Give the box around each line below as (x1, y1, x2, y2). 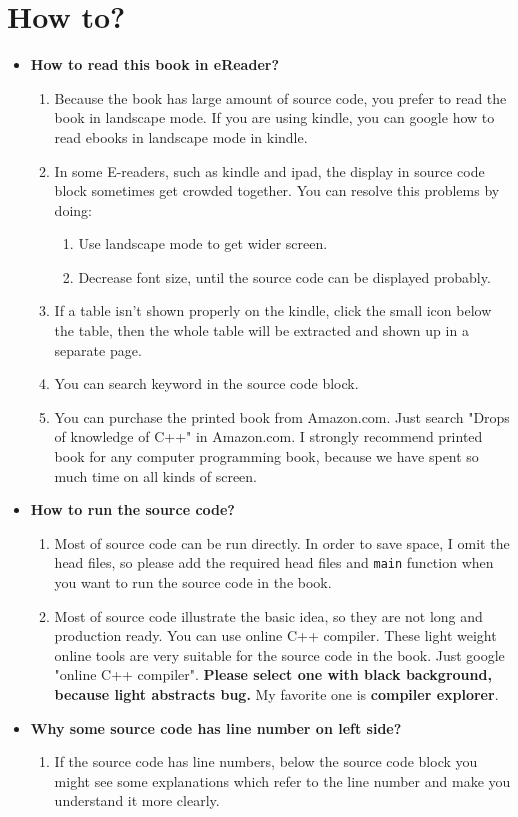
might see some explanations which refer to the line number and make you (54, 770, 511, 791)
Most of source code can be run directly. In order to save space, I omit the (54, 532, 510, 553)
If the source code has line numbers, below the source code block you (54, 751, 478, 772)
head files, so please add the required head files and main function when (54, 552, 494, 573)
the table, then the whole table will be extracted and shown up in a (54, 320, 469, 341)
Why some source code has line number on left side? (30, 717, 402, 738)
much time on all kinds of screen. (54, 465, 257, 486)
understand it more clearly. (54, 790, 220, 811)
